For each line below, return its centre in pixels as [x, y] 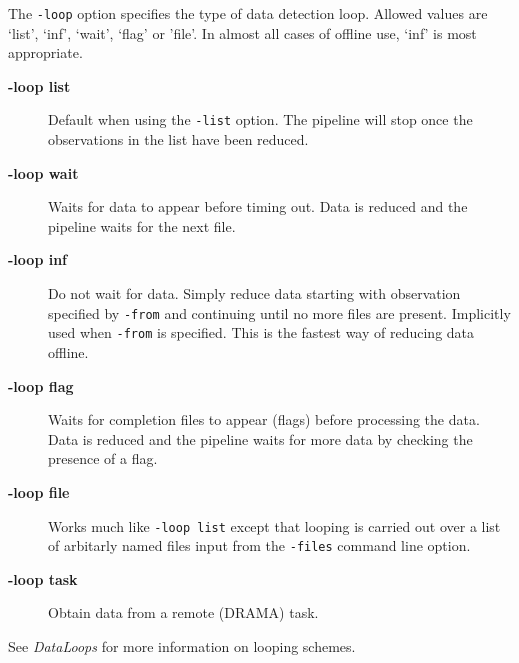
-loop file [39, 491]
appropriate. [45, 52]
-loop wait [43, 172]
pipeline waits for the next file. [142, 225]
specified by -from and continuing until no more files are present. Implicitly [279, 312]
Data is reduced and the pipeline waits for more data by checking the [260, 438]
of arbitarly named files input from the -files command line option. [259, 545]
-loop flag [41, 385]
